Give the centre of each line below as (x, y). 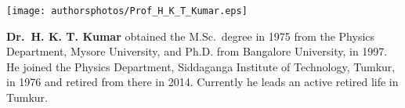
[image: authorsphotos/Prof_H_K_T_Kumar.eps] (127, 11)
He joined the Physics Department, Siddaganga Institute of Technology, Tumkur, (201, 66)
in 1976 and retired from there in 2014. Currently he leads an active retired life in (202, 82)
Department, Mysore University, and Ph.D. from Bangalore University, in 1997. (197, 51)
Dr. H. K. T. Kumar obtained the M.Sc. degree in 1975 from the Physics (191, 36)
